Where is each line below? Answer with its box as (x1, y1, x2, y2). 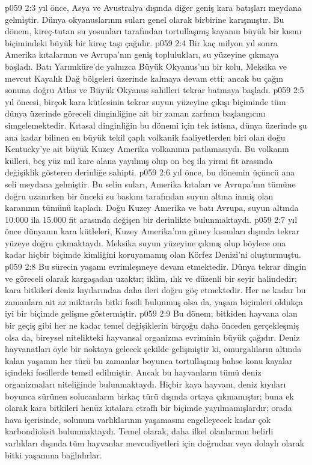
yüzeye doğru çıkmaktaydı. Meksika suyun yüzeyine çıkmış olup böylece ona (5, 236, 286, 249)
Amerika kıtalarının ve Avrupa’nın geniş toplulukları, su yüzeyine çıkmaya (5, 48, 279, 61)
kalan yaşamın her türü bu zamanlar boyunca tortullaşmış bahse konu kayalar (5, 354, 293, 366)
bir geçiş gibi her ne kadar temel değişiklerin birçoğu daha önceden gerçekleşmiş (5, 319, 299, 332)
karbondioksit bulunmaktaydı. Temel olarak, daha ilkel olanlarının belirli (5, 425, 274, 437)
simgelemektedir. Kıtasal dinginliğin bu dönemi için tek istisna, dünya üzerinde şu (5, 118, 307, 131)
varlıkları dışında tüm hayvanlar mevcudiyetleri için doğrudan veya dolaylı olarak (5, 436, 305, 449)
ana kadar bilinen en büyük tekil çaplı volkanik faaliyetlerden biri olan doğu (5, 130, 286, 143)
